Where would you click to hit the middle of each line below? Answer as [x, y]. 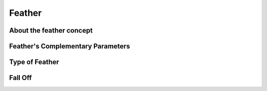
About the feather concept [51, 30]
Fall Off [21, 78]
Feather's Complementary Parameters [70, 46]
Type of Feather [34, 62]
